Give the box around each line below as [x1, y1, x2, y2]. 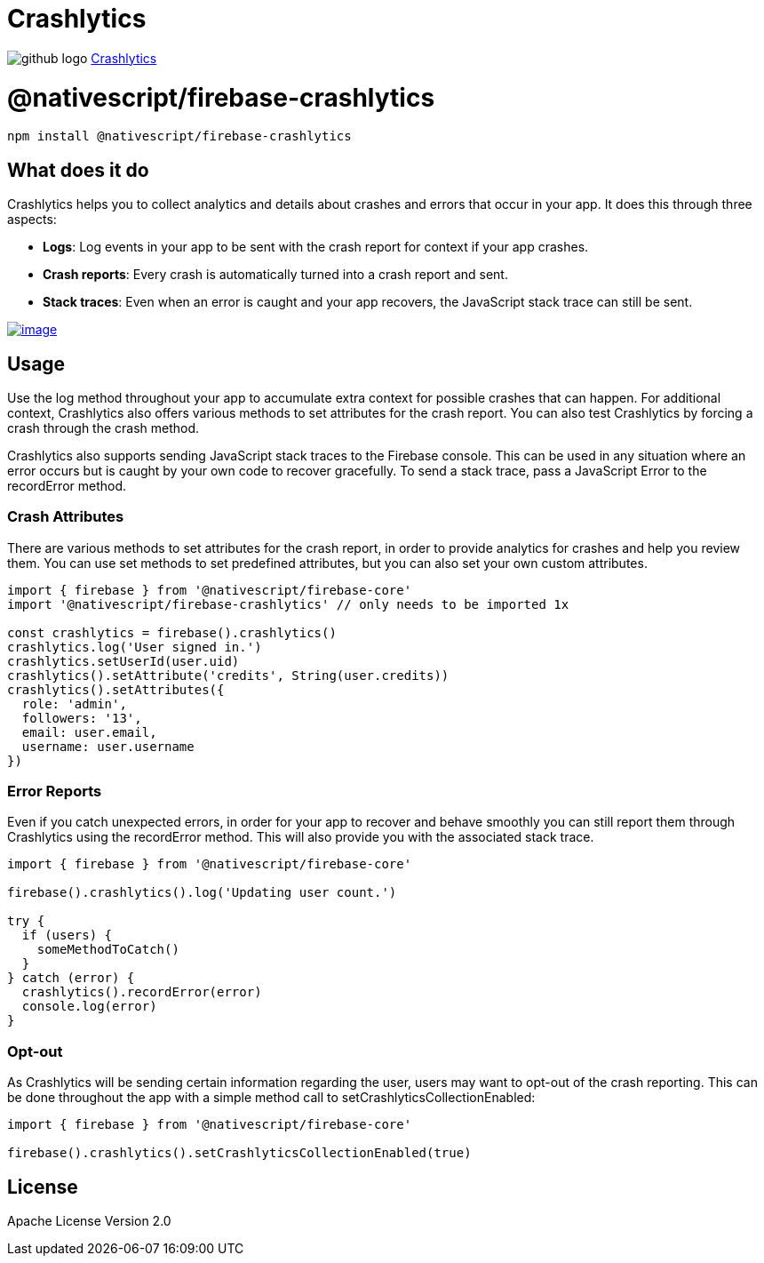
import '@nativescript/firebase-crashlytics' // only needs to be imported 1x [7, 596, 569, 612]
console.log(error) [21, 999, 157, 1014]
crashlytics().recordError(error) [21, 985, 262, 1000]
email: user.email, [21, 724, 157, 739]
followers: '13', [21, 710, 142, 725]
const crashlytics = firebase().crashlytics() [7, 625, 337, 640]
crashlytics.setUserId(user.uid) [7, 653, 240, 668]
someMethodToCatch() [36, 942, 179, 957]
